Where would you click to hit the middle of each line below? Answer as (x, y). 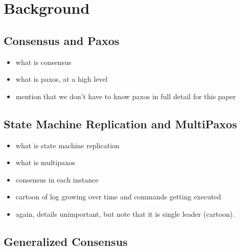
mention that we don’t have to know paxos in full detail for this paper (126, 96)
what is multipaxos (45, 162)
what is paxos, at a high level (62, 79)
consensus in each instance (57, 179)
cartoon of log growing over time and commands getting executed (118, 197)
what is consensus (43, 62)
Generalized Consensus (66, 241)
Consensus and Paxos (62, 40)
